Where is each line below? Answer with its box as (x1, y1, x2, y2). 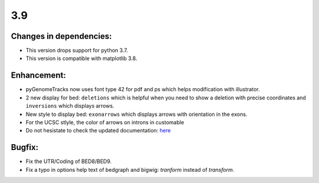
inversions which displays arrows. (25, 102, 115, 109)
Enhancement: (11, 71, 66, 81)
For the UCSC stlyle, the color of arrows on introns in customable (25, 118, 184, 126)
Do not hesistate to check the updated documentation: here (25, 127, 171, 134)
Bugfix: (11, 142, 38, 152)
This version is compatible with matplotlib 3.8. (25, 55, 138, 62)
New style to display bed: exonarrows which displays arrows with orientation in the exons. (25, 111, 248, 118)
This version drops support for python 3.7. (25, 47, 128, 54)
